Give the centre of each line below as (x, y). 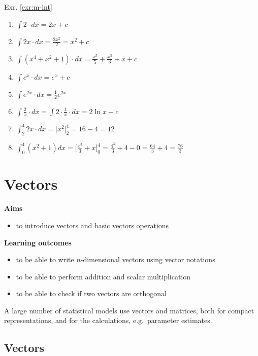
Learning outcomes (38, 242)
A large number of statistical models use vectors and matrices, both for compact (129, 310)
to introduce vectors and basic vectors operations (92, 225)
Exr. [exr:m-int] (28, 7)
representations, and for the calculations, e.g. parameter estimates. (108, 320)
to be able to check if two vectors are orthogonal (91, 293)
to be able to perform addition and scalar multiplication (103, 276)
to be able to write (45, 259)
